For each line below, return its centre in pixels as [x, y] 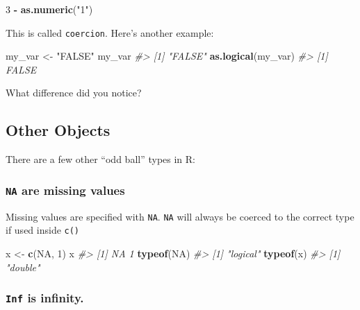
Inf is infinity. [45, 298]
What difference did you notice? [74, 93]
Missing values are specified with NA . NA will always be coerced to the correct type [180, 216]
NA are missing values [65, 190]
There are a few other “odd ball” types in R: [100, 159]
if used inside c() [43, 230]
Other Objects [58, 130]
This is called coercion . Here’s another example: [110, 32]
